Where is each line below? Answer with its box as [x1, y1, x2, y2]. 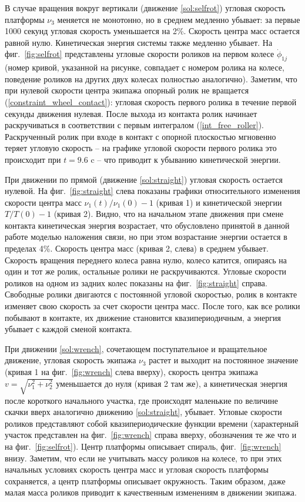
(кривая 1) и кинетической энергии [156, 196, 282, 208]
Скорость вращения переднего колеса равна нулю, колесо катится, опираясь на [5, 253, 287, 266]
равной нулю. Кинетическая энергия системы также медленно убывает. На [5, 36, 273, 48]
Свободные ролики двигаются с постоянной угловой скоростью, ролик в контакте [5, 288, 297, 300]
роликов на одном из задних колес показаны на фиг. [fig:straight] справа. [5, 276, 267, 289]
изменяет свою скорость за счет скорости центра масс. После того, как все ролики [5, 300, 300, 312]
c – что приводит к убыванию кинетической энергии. [91, 153, 281, 165]
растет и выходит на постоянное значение [149, 354, 299, 366]
